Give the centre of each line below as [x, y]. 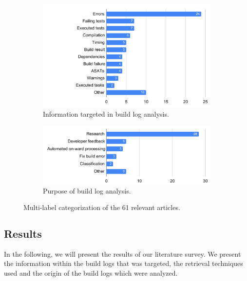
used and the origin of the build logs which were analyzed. [91, 272]
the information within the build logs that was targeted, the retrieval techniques [123, 263]
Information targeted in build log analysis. [106, 114]
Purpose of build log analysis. [87, 191]
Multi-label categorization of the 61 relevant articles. [102, 207]
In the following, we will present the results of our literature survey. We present [123, 254]
